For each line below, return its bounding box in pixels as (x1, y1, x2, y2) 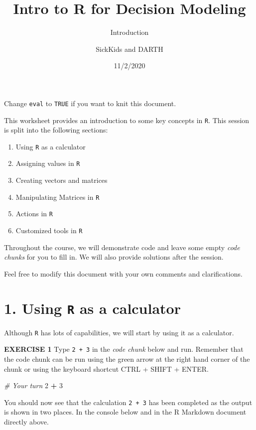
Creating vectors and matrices (15, 175, 108, 185)
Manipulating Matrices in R (15, 191, 100, 202)
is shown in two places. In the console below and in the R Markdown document (4, 407, 247, 417)
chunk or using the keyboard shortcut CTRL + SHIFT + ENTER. (4, 363, 209, 374)
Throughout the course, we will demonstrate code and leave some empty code (4, 242, 240, 252)
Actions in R (15, 208, 53, 219)
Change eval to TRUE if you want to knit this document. (4, 98, 176, 108)
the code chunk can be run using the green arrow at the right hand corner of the (4, 354, 250, 364)
